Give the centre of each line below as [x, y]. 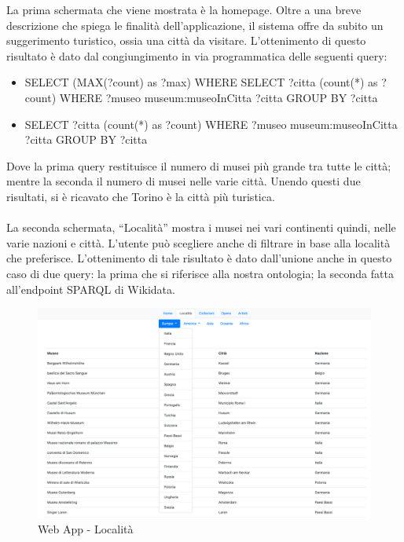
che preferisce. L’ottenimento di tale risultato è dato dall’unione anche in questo [199, 258]
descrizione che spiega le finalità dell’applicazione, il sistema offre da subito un [195, 25]
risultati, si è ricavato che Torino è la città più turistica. [141, 196]
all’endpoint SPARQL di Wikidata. [91, 289]
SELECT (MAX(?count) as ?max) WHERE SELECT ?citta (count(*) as [201, 82]
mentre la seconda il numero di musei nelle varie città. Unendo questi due [184, 181]
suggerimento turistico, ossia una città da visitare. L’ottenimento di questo [186, 40]
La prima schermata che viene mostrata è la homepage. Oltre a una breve [184, 9]
